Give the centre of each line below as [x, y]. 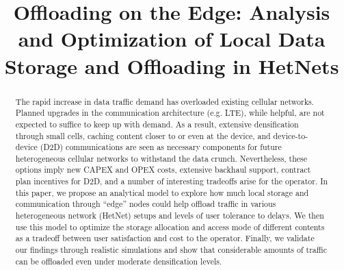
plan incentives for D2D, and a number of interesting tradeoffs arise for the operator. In [172, 181]
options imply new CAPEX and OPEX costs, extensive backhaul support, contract [163, 170]
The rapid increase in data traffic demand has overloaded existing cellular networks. [164, 101]
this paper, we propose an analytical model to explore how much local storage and [162, 192]
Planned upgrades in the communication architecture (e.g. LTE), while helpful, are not [170, 113]
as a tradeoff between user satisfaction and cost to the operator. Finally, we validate [165, 238]
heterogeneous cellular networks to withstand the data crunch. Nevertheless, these [161, 158]
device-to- [291, 135]
